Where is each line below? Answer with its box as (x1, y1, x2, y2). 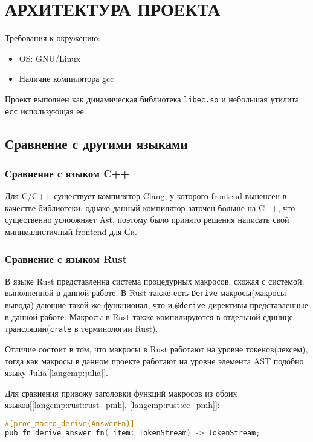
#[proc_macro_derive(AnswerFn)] (5, 419, 135, 428)
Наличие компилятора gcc (19, 72, 114, 85)
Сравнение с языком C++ (5, 165, 130, 180)
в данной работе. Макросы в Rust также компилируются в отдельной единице (5, 310, 293, 323)
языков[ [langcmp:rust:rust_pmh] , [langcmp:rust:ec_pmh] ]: (5, 398, 220, 411)
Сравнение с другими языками (5, 134, 188, 153)
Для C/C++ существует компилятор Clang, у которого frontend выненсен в (5, 190, 287, 202)
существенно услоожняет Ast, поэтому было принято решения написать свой (5, 213, 289, 226)
